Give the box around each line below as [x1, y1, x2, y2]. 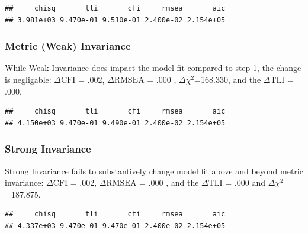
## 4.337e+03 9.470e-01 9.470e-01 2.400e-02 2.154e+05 [5, 221, 226, 230]
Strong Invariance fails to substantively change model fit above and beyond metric [5, 164, 303, 177]
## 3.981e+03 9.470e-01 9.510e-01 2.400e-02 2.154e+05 [5, 15, 226, 24]
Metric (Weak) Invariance [5, 38, 131, 53]
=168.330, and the [194, 73, 261, 85]
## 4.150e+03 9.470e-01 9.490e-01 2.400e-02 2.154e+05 [5, 118, 226, 127]
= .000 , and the [139, 176, 199, 189]
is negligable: [5, 73, 52, 85]
